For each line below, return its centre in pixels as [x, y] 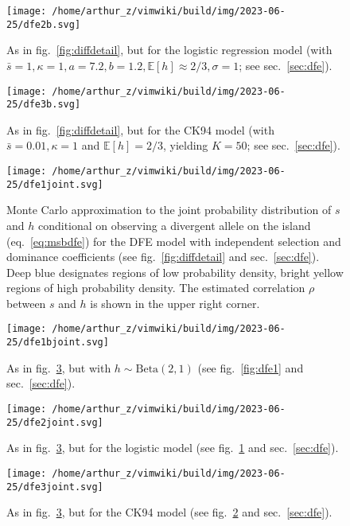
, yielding [185, 145]
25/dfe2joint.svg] [55, 422]
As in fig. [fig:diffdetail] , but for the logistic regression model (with [169, 50]
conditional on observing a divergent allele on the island [174, 225]
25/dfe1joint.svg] [55, 184]
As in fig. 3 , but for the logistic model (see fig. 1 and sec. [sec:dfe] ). [173, 448]
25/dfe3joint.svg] [55, 487]
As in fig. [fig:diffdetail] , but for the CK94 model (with [140, 129]
